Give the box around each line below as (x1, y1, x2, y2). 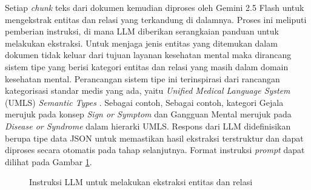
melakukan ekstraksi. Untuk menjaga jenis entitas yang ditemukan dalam (5, 36, 278, 49)
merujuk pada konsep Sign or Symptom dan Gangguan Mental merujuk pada (5, 108, 292, 120)
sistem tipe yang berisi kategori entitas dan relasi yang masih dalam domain (5, 60, 289, 73)
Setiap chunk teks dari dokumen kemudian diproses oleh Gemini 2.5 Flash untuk (5, 1, 304, 13)
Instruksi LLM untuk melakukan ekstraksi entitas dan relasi (29, 175, 253, 188)
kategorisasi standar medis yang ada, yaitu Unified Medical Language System (5, 84, 290, 97)
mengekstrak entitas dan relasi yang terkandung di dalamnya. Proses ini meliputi (5, 13, 307, 25)
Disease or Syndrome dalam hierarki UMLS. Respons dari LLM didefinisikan (5, 119, 291, 132)
